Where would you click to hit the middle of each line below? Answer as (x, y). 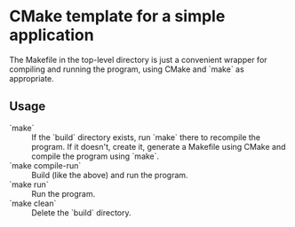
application (52, 35)
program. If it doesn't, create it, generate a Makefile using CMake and (159, 146)
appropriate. (32, 78)
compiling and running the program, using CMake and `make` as (127, 69)
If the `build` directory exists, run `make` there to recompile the (146, 137)
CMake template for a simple (117, 16)
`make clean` (33, 203)
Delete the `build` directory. (81, 212)
